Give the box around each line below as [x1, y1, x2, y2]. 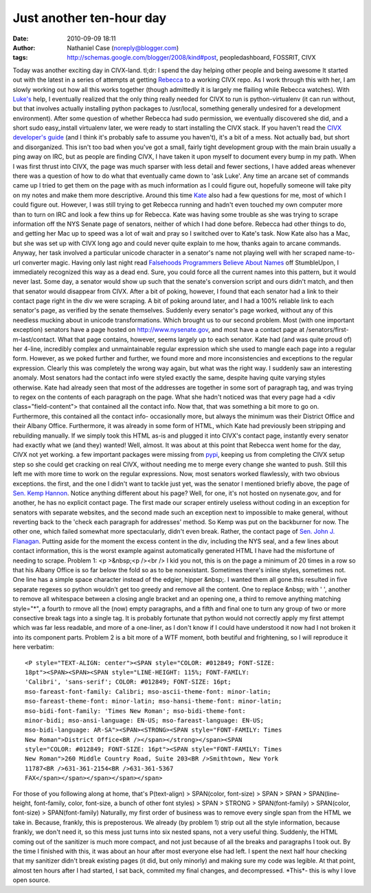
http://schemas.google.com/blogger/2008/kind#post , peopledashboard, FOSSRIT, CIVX [67, 54, 316, 62]
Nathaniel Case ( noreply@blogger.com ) [67, 43, 179, 52]
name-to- [328, 249, 355, 257]
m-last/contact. [12, 335, 56, 343]
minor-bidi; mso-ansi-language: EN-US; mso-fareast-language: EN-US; [25, 716, 265, 724]
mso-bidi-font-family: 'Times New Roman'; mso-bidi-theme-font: [25, 707, 247, 714]
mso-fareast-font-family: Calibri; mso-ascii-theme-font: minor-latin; [25, 688, 271, 695]
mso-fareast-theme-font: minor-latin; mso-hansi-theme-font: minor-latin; [25, 697, 282, 705]
